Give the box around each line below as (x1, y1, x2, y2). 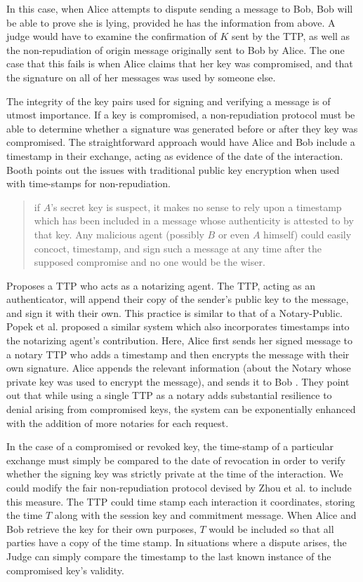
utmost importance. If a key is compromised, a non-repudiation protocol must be (6, 107, 355, 122)
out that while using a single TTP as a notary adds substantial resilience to (6, 388, 332, 402)
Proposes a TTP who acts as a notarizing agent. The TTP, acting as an (6, 278, 316, 292)
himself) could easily (263, 226, 352, 241)
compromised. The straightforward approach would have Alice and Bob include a (6, 135, 355, 149)
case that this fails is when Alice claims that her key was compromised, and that (6, 56, 353, 71)
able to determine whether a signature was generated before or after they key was (6, 121, 358, 135)
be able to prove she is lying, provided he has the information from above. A (6, 15, 336, 29)
